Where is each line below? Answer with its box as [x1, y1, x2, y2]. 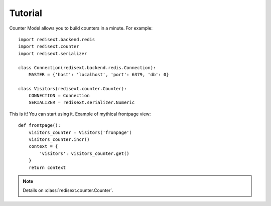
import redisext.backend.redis [18, 37, 95, 42]
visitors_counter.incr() [28, 137, 90, 142]
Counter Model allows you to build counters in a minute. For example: [9, 25, 153, 31]
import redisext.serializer [18, 51, 87, 56]
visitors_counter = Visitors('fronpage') [28, 129, 132, 135]
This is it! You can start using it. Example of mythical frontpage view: [9, 111, 151, 117]
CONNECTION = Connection [28, 93, 90, 99]
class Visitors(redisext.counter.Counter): [18, 86, 127, 91]
